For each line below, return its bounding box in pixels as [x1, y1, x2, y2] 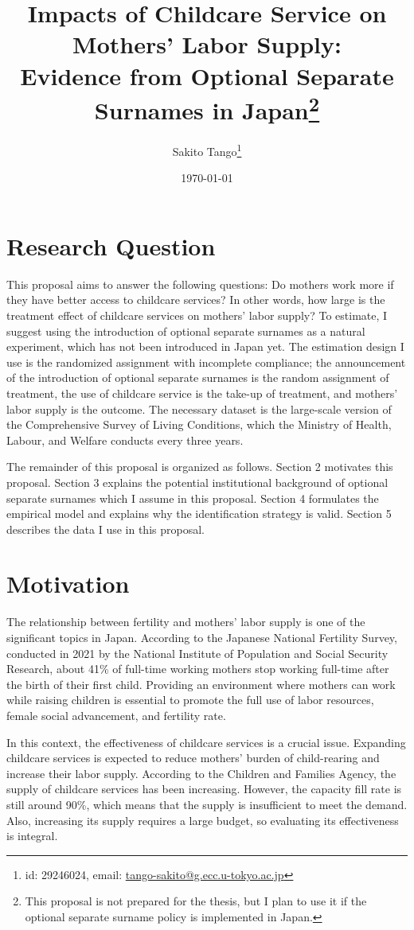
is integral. [6, 827, 58, 844]
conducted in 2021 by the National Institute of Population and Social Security [6, 644, 389, 661]
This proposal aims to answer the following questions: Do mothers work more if [6, 275, 394, 292]
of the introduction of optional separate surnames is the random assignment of [6, 369, 389, 386]
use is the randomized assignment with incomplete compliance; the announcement [6, 353, 406, 370]
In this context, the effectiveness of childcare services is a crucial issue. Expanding [6, 733, 406, 750]
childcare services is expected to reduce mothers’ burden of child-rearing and [6, 749, 380, 766]
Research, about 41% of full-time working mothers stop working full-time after [6, 660, 389, 677]
